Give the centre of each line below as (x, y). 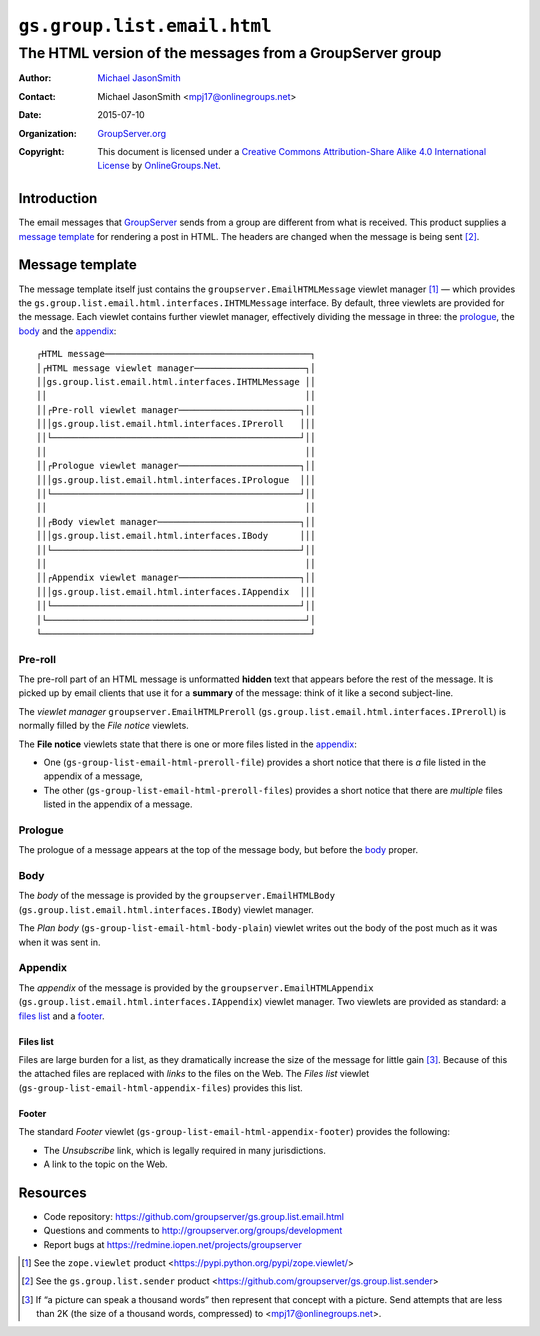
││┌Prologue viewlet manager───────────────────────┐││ (176, 466)
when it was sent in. (59, 942)
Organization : (47, 133)
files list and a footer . (61, 1016)
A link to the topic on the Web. (106, 1164)
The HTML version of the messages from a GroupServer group (230, 53)
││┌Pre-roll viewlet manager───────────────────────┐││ (176, 409)
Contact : (37, 96)
